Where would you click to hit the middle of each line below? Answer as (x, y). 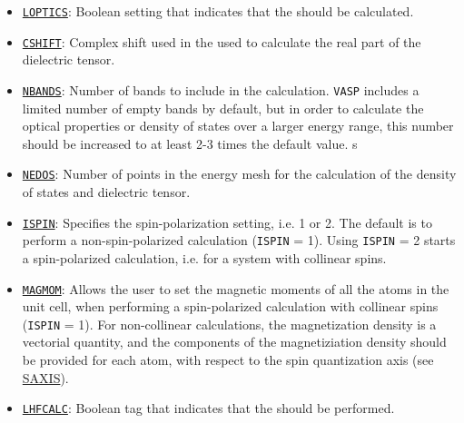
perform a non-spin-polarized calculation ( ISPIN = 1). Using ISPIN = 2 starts (239, 240)
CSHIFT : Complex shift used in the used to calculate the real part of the (222, 41)
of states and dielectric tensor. (106, 192)
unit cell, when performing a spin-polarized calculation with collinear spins (230, 306)
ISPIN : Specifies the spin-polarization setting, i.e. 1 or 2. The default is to (227, 222)
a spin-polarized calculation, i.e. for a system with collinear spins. (204, 257)
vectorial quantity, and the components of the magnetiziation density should (234, 342)
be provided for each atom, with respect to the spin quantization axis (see (228, 359)
